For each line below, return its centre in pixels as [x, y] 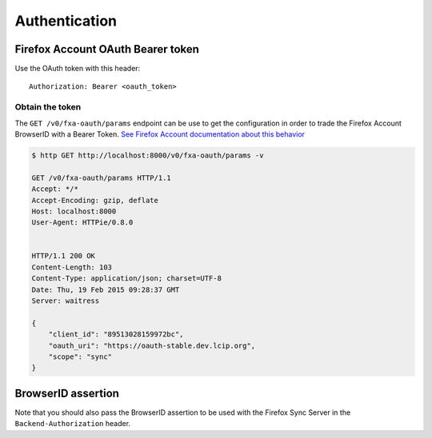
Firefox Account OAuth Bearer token [107, 49]
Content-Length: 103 [72, 267]
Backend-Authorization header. [73, 424]
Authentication [66, 21]
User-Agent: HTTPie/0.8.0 [82, 223]
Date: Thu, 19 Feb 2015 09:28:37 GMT [106, 289]
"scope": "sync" [80, 357]
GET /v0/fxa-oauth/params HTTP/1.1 [101, 177]
